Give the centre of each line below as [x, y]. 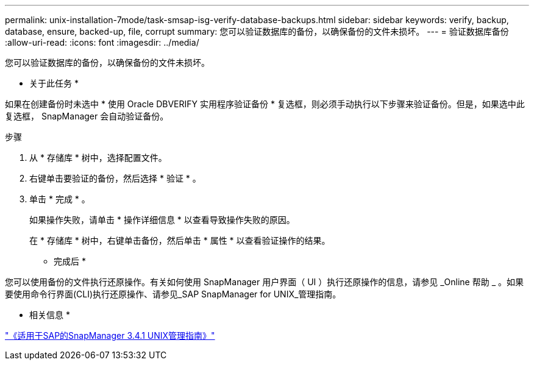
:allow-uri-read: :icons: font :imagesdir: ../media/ [102, 42]
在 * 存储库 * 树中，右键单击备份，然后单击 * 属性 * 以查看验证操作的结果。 [180, 240]
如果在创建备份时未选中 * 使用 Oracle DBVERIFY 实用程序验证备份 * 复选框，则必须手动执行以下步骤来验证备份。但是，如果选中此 [265, 104]
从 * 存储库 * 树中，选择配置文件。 [98, 158]
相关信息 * [50, 315]
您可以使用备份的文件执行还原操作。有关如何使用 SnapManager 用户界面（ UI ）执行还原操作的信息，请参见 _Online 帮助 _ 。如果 [264, 282]
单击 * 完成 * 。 [60, 199]
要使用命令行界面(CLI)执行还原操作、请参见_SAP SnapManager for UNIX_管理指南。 [173, 294]
